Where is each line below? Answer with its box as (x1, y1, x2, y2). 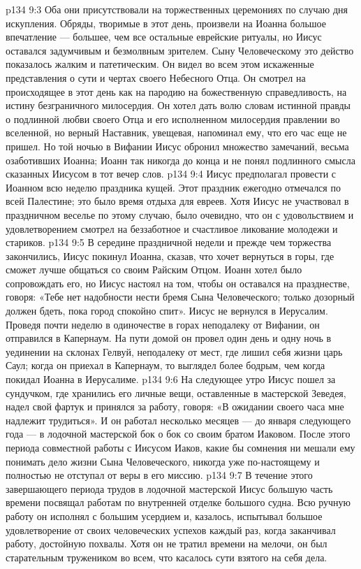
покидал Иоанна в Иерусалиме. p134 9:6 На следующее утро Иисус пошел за (6, 372, 336, 387)
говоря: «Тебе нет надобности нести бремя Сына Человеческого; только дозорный (6, 289, 355, 304)
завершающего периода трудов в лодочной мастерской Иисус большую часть (6, 481, 333, 496)
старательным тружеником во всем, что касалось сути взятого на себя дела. (6, 549, 327, 564)
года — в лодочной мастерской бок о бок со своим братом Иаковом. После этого (6, 426, 351, 441)
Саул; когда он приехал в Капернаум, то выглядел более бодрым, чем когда (6, 358, 325, 373)
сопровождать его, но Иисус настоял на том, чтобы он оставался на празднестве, (6, 275, 350, 290)
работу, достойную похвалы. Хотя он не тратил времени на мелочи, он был (6, 536, 327, 551)
